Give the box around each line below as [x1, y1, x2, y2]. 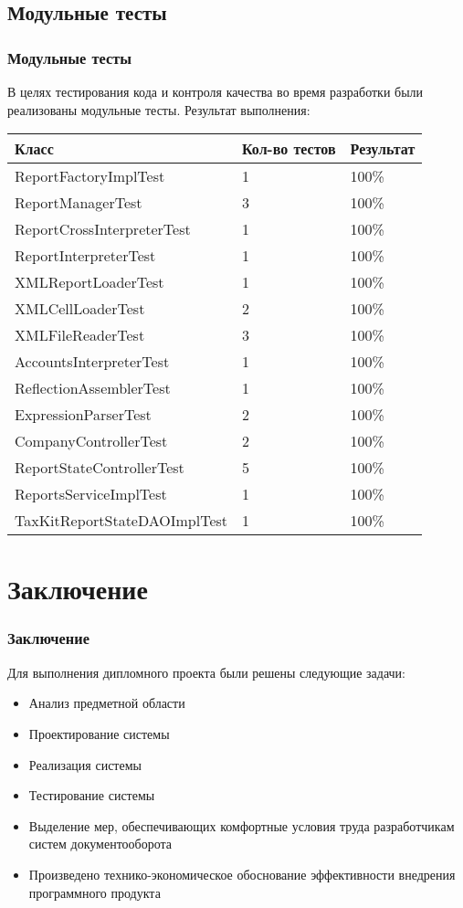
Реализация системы [28, 755, 142, 774]
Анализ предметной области [28, 693, 185, 713]
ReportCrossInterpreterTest [15, 218, 191, 240]
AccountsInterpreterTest [15, 351, 170, 373]
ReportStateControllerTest [15, 457, 184, 479]
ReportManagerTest [15, 192, 142, 214]
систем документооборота [28, 834, 173, 853]
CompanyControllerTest [15, 430, 168, 452]
